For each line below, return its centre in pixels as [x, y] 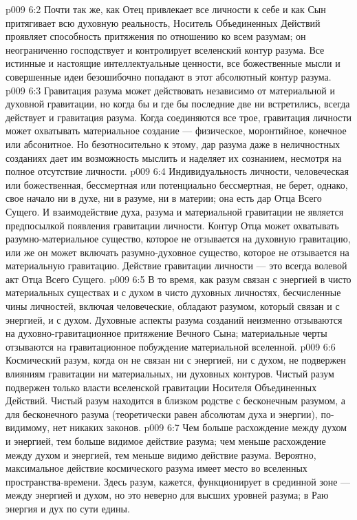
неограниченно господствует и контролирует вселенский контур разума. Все [165, 49]
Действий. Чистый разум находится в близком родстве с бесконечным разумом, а [176, 401]
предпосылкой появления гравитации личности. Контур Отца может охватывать [172, 225]
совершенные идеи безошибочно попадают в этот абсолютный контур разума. [169, 76]
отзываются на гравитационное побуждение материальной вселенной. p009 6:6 [171, 346]
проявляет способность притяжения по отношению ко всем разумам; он [156, 36]
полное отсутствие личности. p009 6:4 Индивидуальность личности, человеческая [177, 171]
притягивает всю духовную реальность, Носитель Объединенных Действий [163, 22]
